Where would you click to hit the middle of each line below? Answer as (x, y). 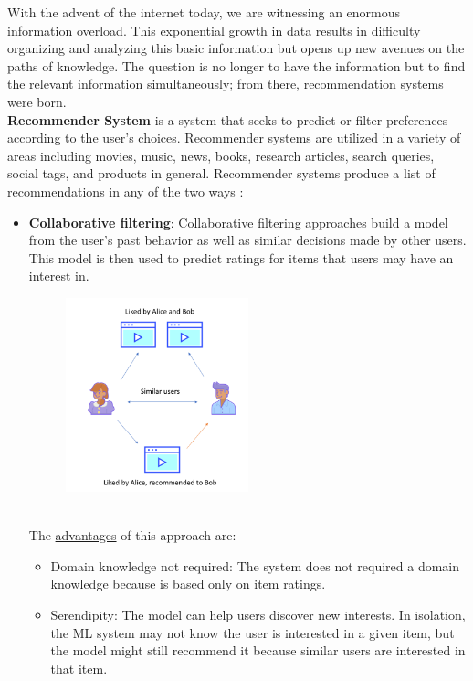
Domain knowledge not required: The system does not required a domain (255, 565)
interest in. (59, 276)
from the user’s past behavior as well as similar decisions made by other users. (247, 240)
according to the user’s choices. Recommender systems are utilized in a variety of (234, 138)
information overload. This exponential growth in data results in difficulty (214, 30)
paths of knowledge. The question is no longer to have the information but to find (236, 65)
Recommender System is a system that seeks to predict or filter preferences (228, 119)
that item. (79, 668)
